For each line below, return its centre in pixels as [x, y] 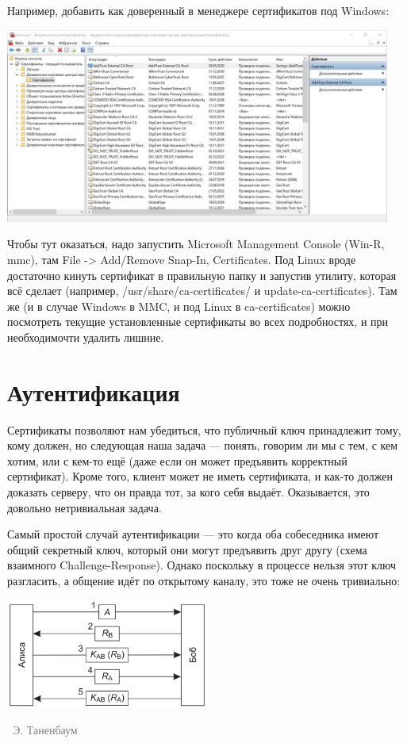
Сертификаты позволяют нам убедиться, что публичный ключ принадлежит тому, [204, 429]
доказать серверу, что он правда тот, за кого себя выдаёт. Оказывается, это [188, 492]
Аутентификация [94, 391]
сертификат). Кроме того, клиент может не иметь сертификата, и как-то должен [200, 476]
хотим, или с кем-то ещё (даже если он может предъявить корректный [177, 460]
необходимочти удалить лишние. [86, 337]
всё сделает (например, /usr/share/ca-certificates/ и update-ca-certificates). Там [202, 291]
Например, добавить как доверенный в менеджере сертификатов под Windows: [198, 10]
